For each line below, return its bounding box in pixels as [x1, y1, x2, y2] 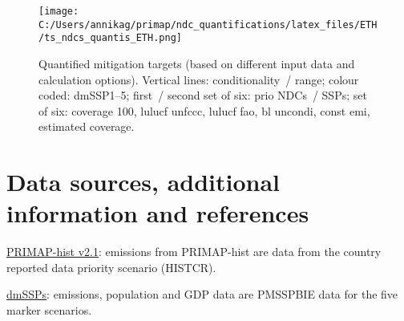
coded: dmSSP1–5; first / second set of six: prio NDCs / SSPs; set [38, 87, 367, 104]
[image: [38, 6, 79, 17]
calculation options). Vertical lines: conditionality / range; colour [38, 71, 359, 87]
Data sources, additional [6, 165, 281, 198]
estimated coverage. [38, 118, 135, 135]
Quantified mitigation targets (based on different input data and [38, 55, 355, 71]
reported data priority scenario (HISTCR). [6, 258, 216, 275]
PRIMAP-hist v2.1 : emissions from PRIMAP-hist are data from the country [6, 243, 382, 260]
